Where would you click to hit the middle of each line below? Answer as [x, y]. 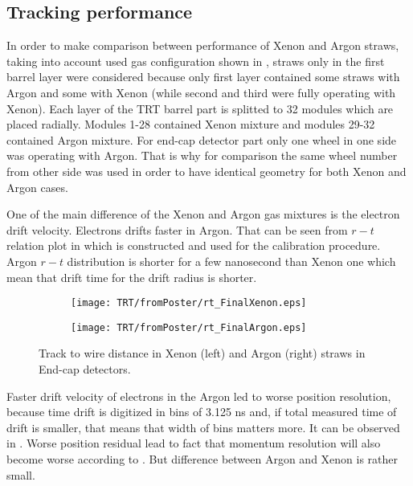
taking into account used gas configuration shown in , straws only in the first [196, 61]
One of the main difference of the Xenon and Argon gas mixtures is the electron [203, 214]
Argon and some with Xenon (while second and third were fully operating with [201, 92]
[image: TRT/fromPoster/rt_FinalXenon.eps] [189, 303]
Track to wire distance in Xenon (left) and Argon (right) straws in [202, 353]
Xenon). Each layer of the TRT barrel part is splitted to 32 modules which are [200, 108]
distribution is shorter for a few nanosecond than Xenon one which [231, 261]
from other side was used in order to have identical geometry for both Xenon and [206, 171]
